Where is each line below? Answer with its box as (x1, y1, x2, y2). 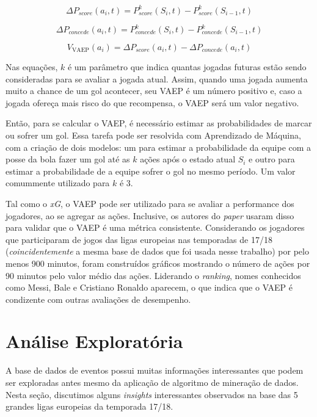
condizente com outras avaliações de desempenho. (5, 292, 191, 305)
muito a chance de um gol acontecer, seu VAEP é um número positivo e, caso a (5, 84, 302, 97)
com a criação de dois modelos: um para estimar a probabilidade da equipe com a (5, 140, 312, 153)
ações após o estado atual (140, 153, 236, 165)
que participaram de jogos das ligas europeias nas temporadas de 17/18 (5, 233, 272, 245)
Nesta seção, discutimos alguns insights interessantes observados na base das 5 (5, 388, 298, 401)
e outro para (249, 153, 295, 165)
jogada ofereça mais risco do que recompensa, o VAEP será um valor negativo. (5, 96, 299, 109)
